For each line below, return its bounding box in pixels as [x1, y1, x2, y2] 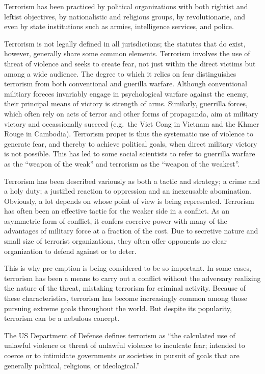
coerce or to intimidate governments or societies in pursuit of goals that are [4, 350, 240, 360]
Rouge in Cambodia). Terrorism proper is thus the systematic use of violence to [4, 128, 253, 139]
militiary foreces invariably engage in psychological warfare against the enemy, [4, 88, 248, 99]
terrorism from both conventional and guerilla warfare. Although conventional [4, 78, 247, 89]
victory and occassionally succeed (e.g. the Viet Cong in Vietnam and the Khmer [4, 118, 259, 129]
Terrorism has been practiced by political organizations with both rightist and [4, 1, 248, 11]
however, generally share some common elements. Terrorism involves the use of [4, 48, 250, 59]
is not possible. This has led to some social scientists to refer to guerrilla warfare [4, 148, 255, 159]
